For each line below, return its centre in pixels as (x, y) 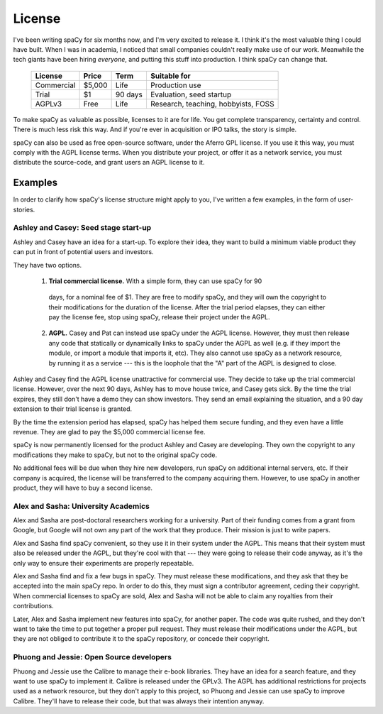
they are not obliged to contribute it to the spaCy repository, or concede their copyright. (141, 639)
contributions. (33, 606)
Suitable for (170, 76)
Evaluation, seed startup (191, 94)
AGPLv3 (49, 104)
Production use (176, 85)
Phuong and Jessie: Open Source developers (92, 657)
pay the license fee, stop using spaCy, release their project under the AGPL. (159, 317)
